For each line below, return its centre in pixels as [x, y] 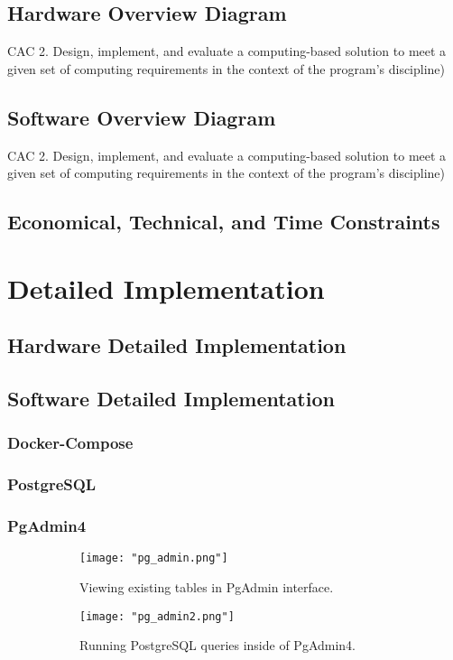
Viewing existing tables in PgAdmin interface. [207, 587]
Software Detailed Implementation [171, 399]
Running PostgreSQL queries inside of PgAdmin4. [218, 645]
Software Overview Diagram [142, 117]
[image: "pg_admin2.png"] [157, 616]
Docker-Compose [70, 443]
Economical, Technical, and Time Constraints [224, 222]
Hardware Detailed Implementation [177, 345]
